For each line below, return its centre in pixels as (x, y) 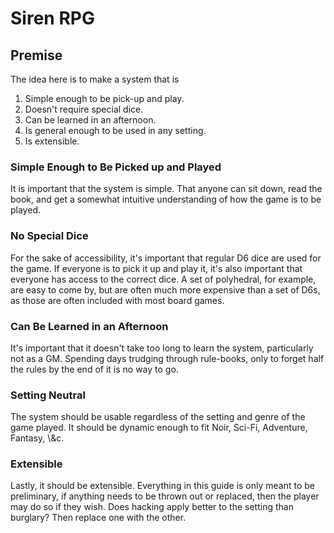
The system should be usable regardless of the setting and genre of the (158, 417)
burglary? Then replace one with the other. (98, 518)
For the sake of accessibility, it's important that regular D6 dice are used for (166, 258)
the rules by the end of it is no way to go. (94, 369)
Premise (36, 55)
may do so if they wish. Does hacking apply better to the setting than (152, 507)
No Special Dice (49, 236)
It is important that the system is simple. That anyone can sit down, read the (166, 189)
